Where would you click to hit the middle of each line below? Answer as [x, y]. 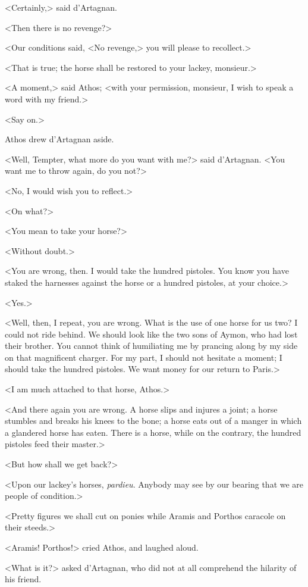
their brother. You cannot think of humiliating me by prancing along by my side [151, 346]
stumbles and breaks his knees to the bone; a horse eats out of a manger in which [153, 421]
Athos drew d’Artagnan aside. [59, 139]
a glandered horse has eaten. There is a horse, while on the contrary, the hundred [153, 432]
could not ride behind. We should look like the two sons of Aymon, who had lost [151, 334]
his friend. [23, 579]
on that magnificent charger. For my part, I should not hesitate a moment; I [144, 357]
